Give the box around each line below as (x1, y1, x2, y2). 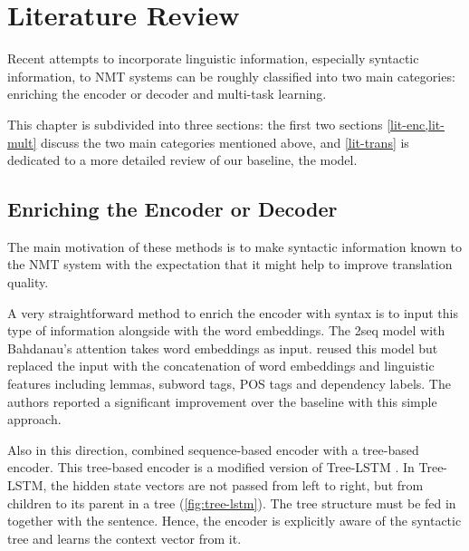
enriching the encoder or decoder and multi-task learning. (7, 84, 327, 103)
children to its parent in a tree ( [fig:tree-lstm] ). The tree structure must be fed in (7, 493, 456, 512)
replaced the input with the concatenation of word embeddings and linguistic (7, 356, 435, 375)
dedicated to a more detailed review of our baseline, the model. (7, 150, 358, 169)
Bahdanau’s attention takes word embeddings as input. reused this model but (7, 338, 438, 357)
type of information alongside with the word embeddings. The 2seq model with (7, 321, 445, 340)
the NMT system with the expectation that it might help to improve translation (7, 255, 453, 274)
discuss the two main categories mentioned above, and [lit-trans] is (40, 132, 409, 151)
